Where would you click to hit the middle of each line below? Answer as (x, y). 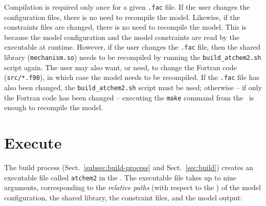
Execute (33, 143)
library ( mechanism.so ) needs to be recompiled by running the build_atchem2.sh (133, 57)
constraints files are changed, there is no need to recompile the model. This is (125, 27)
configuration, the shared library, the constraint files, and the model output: (123, 197)
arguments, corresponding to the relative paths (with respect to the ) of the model (132, 187)
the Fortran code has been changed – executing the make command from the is (129, 97)
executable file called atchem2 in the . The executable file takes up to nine (120, 177)
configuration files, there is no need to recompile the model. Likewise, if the (122, 17)
